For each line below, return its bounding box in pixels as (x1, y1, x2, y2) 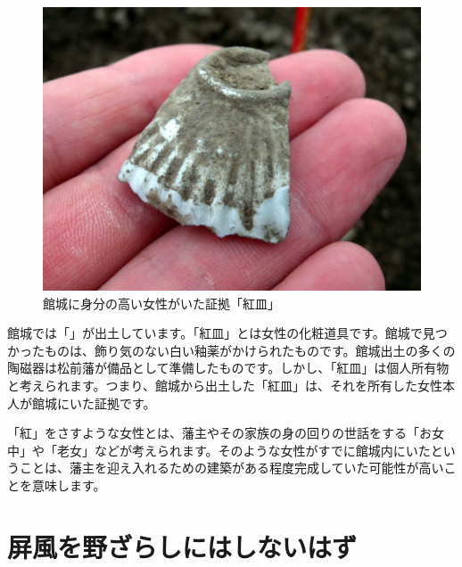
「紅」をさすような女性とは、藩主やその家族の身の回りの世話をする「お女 (7, 423, 444, 442)
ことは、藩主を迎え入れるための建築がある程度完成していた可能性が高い (19, 458, 444, 477)
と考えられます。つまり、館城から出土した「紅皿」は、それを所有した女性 (7, 375, 443, 394)
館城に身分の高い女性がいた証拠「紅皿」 (43, 293, 280, 312)
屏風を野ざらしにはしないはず (7, 528, 358, 564)
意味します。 (31, 475, 106, 494)
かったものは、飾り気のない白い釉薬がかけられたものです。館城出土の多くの (7, 341, 456, 359)
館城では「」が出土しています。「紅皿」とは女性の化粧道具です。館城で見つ (7, 324, 448, 342)
